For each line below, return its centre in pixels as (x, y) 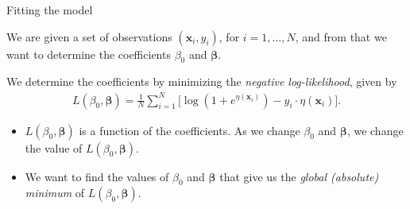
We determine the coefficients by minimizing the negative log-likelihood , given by (202, 81)
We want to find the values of (97, 176)
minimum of (55, 193)
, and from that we (341, 36)
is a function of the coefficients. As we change (190, 130)
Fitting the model (50, 10)
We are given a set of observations (89, 36)
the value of (54, 147)
